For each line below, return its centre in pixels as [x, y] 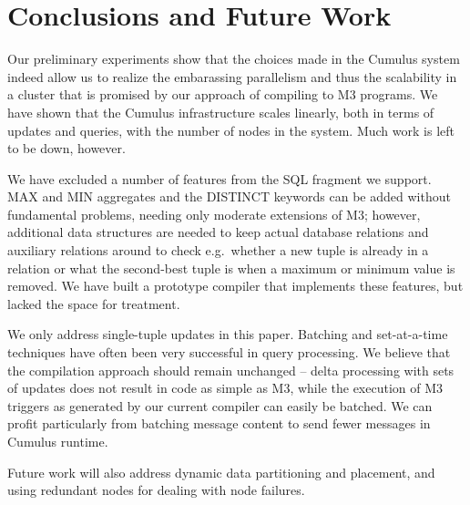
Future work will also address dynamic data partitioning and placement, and [221, 472]
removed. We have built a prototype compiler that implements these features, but [235, 286]
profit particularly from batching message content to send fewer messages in [219, 423]
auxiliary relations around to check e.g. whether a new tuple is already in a [218, 250]
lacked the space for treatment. [94, 303]
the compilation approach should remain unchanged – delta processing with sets [231, 370]
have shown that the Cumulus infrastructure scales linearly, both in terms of [221, 112]
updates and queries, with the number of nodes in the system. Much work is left [231, 130]
